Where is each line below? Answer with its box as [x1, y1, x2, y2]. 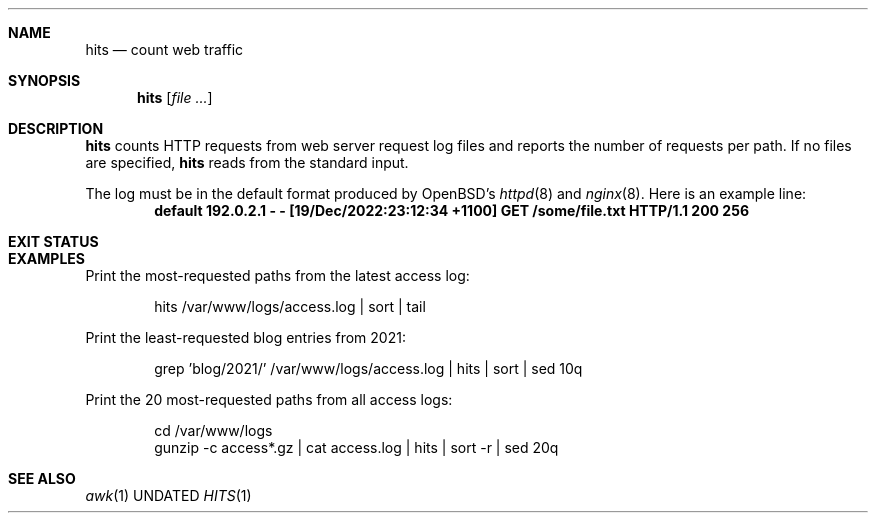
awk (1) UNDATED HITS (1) [85, 487, 252, 504]
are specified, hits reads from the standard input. [85, 154, 409, 171]
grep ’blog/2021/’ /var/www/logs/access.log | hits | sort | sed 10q [154, 360, 583, 377]
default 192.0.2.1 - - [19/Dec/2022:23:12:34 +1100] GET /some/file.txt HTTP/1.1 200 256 [154, 202, 749, 219]
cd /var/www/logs [154, 422, 273, 439]
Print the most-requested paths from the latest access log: [85, 267, 470, 284]
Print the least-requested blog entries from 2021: [85, 329, 406, 346]
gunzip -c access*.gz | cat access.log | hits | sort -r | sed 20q [154, 439, 559, 456]
